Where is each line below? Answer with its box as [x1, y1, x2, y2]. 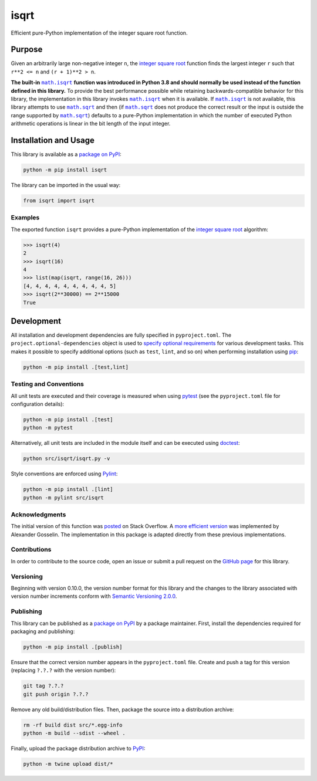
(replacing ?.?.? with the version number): [11, 667, 116, 674]
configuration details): [11, 400, 65, 407]
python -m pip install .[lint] [23, 486, 114, 493]
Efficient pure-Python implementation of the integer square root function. [11, 29, 188, 36]
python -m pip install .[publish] [23, 643, 123, 650]
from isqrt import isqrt [23, 197, 95, 204]
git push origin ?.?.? [23, 691, 89, 698]
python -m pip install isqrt [23, 167, 107, 173]
